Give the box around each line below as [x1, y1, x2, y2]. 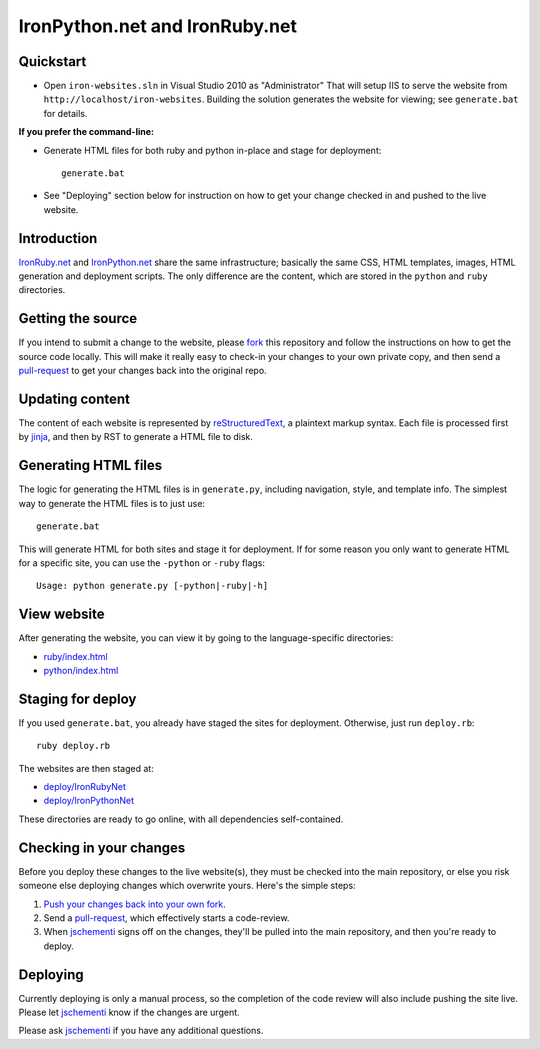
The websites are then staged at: [18, 762, 154, 774]
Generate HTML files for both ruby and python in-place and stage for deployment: [43, 144, 382, 156]
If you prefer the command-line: [18, 126, 155, 138]
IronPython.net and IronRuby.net [18, 15, 297, 37]
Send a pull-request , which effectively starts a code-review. [43, 911, 290, 924]
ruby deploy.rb [36, 740, 111, 752]
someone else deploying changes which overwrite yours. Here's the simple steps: [18, 880, 356, 892]
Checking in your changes [18, 839, 186, 856]
